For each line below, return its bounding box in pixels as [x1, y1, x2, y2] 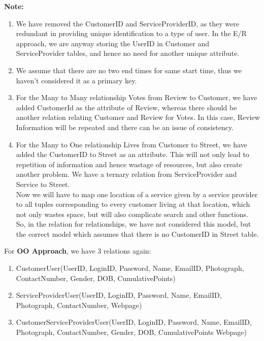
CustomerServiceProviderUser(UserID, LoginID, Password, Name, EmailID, [16, 317, 252, 327]
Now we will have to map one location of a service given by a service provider [16, 189, 258, 199]
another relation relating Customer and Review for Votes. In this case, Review [16, 112, 260, 122]
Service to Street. [16, 178, 70, 189]
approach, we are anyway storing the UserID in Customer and [16, 38, 209, 48]
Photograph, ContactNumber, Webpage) [16, 299, 142, 310]
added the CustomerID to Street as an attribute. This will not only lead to [16, 149, 249, 160]
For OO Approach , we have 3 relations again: [4, 245, 151, 256]
